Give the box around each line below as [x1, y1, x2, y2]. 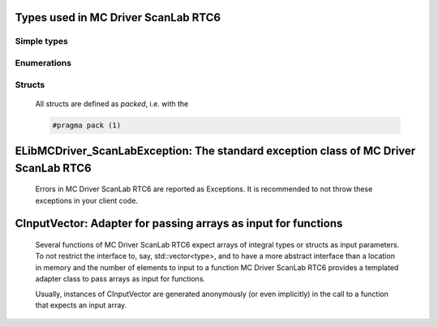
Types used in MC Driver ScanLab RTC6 [15, 11, 221, 24]
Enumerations [15, 57, 72, 68]
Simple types [15, 36, 68, 47]
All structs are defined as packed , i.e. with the [35, 98, 189, 109]
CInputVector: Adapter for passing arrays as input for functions [15, 217, 343, 230]
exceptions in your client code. [35, 196, 138, 205]
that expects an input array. [35, 300, 127, 310]
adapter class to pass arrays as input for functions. [35, 274, 206, 284]
